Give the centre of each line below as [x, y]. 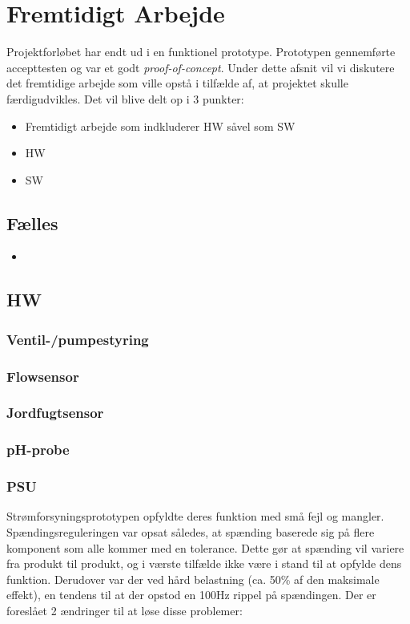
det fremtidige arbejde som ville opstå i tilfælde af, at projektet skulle [177, 83]
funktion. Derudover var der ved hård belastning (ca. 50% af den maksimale [193, 579]
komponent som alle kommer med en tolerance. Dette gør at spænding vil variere [205, 547]
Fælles [32, 223]
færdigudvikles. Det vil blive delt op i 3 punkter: [125, 98]
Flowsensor [43, 376]
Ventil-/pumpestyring [78, 339]
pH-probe [38, 450]
